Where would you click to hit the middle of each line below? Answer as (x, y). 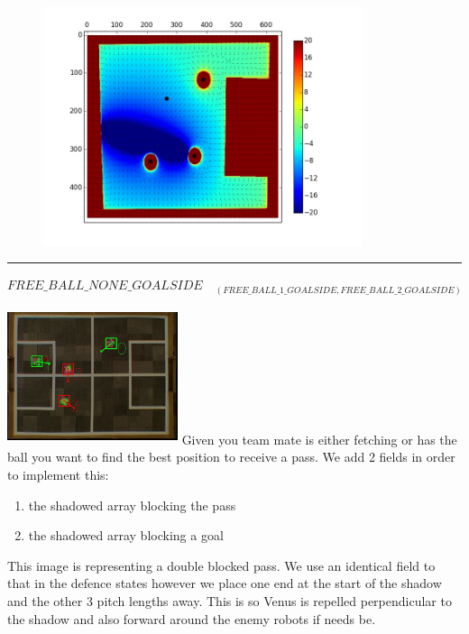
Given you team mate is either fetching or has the (319, 439)
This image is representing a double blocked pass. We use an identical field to (221, 565)
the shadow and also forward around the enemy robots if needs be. (192, 618)
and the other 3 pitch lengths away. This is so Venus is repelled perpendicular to (230, 601)
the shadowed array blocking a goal (126, 535)
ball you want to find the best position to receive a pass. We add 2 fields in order (231, 457)
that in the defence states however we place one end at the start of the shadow (225, 583)
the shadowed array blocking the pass (132, 505)
